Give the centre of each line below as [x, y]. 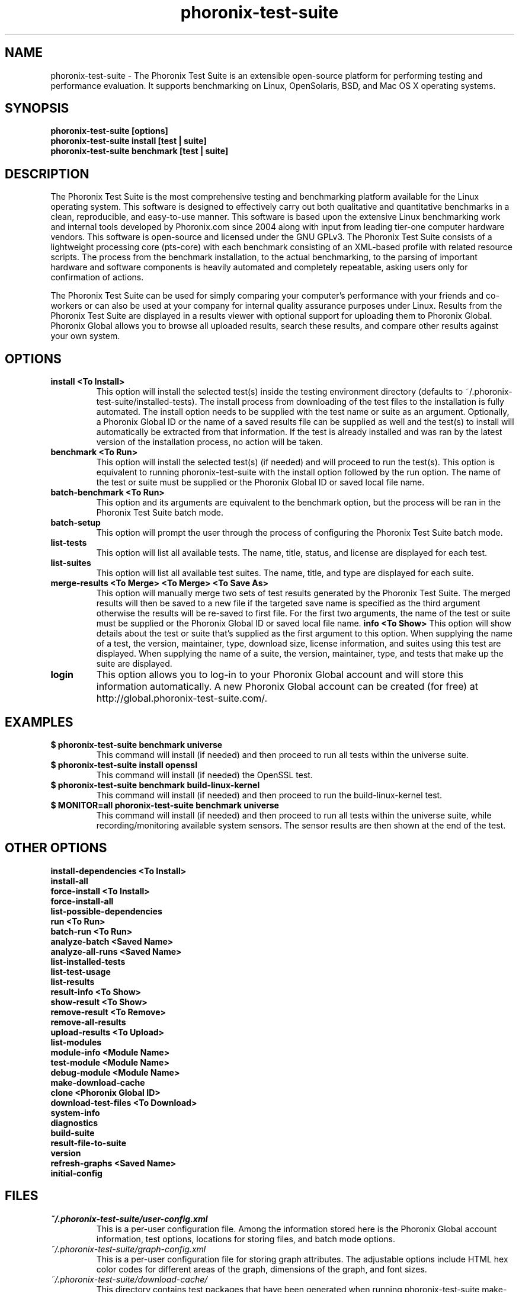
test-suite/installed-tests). [147, 402]
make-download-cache [98, 1082]
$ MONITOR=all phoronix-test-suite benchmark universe [165, 805]
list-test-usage [81, 971]
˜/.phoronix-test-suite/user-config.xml [129, 1219]
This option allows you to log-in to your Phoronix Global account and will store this [280, 675]
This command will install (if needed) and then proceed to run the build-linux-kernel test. [269, 795]
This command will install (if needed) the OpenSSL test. [204, 775]
